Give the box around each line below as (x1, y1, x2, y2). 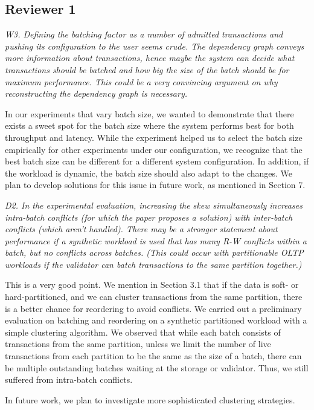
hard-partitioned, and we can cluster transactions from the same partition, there (5, 290, 303, 303)
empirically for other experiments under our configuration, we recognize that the (5, 143, 303, 155)
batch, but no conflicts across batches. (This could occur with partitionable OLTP (5, 246, 304, 259)
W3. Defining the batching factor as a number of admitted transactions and (5, 28, 283, 41)
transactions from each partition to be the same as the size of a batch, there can (5, 350, 302, 362)
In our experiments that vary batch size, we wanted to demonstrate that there (5, 107, 294, 120)
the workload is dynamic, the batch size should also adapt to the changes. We (5, 166, 293, 179)
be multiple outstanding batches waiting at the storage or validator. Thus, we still (5, 361, 309, 374)
